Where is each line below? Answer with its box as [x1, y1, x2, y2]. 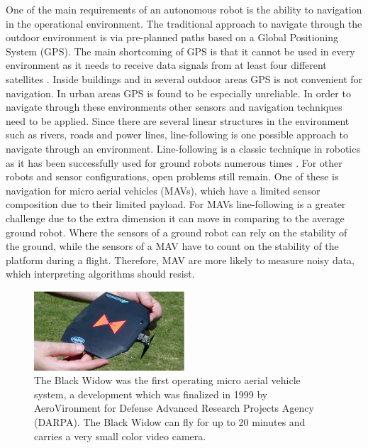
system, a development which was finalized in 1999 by [34, 386, 268, 401]
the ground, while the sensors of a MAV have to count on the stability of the [6, 239, 339, 253]
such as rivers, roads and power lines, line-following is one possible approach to [6, 127, 349, 142]
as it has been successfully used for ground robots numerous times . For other [6, 155, 342, 170]
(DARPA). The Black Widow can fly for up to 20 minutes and [34, 415, 306, 429]
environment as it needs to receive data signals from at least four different [6, 58, 327, 72]
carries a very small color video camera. [34, 428, 206, 443]
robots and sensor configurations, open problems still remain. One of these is [6, 169, 339, 184]
